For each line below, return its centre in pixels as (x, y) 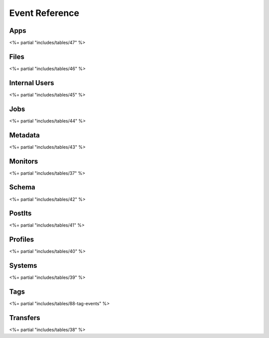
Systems (23, 266)
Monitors (24, 161)
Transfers (25, 318)
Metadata (24, 135)
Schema (22, 187)
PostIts (20, 213)
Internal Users (32, 83)
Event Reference (44, 13)
